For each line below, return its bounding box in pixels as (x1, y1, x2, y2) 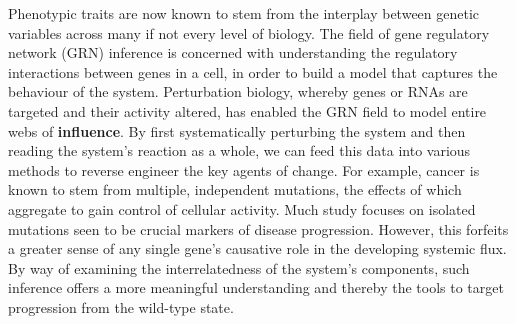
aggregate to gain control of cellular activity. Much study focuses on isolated (8, 198, 476, 219)
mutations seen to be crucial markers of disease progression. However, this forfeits (8, 218, 509, 239)
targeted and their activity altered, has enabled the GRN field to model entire (8, 100, 487, 121)
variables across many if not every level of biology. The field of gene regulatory (8, 22, 490, 43)
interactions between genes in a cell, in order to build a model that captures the (8, 61, 498, 82)
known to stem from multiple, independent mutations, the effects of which (8, 179, 462, 200)
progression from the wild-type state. (8, 296, 234, 317)
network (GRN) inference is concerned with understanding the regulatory (8, 42, 458, 63)
